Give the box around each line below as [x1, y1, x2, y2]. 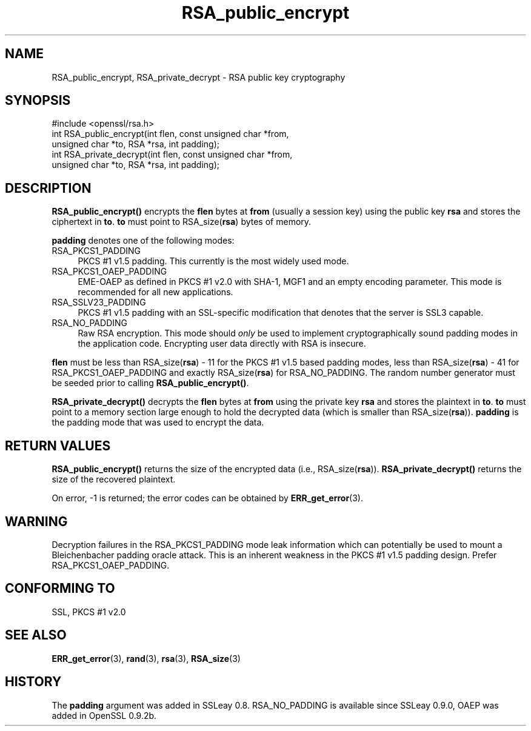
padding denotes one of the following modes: [52, 235, 235, 246]
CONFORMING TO [5, 581, 115, 596]
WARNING [5, 513, 68, 529]
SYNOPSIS [5, 93, 71, 108]
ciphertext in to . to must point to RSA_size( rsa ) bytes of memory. [52, 216, 312, 227]
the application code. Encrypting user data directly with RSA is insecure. [78, 338, 366, 349]
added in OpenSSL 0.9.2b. [52, 710, 157, 721]
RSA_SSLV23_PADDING [52, 297, 146, 308]
